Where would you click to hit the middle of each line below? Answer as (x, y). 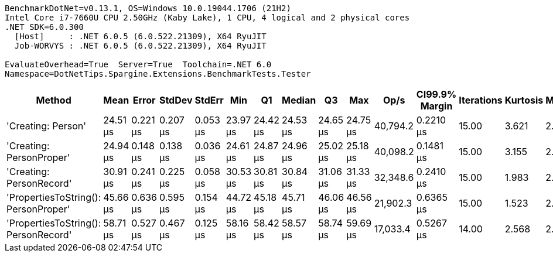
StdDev (176, 100)
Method (54, 100)
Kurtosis (524, 100)
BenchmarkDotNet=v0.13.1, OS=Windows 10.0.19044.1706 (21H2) (148, 8)
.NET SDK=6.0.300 (44, 27)
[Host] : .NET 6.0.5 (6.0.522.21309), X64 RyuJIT (140, 36)
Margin (436, 106)
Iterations (481, 100)
